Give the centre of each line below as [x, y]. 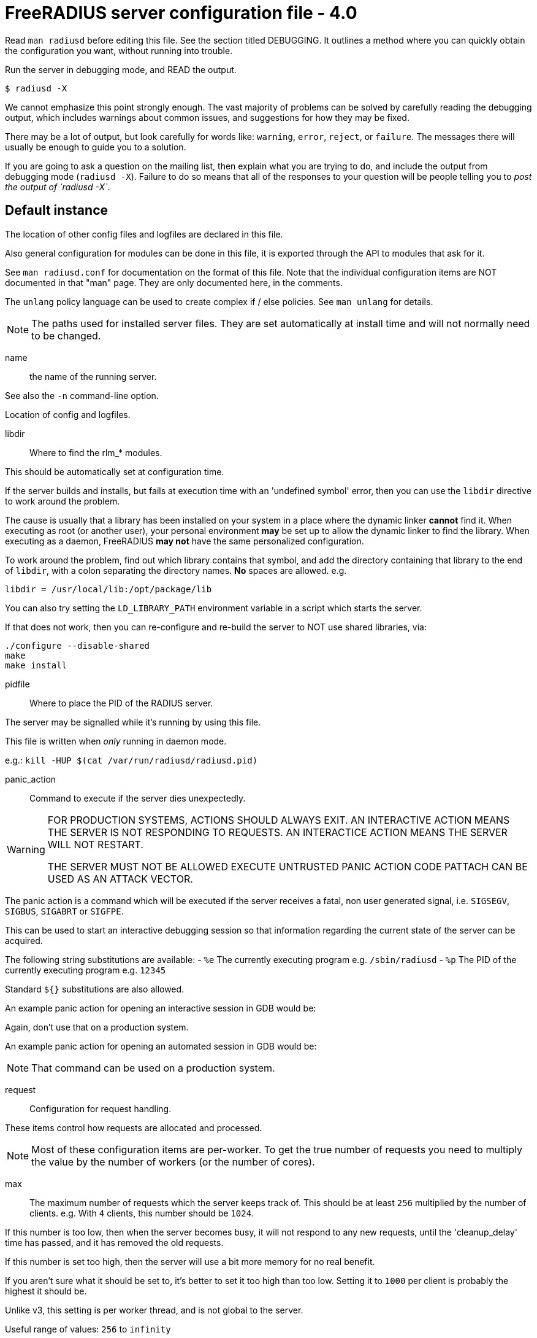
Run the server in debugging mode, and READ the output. [121, 69]
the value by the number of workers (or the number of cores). [173, 1162]
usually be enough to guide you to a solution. [96, 147]
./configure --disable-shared [78, 645]
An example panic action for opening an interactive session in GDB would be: [161, 1008]
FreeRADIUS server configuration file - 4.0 [181, 13]
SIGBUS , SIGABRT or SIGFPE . [64, 911]
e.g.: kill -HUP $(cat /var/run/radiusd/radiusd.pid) [131, 760]
